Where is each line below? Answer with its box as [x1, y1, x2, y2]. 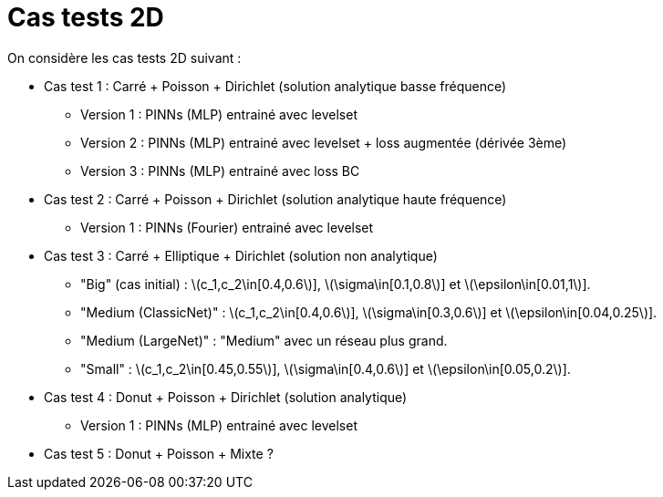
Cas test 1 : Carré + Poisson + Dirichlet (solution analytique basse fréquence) [44, 78, 507, 94]
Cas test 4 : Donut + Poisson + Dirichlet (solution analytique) [44, 388, 408, 405]
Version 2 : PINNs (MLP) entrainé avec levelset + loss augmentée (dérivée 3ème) [80, 134, 567, 150]
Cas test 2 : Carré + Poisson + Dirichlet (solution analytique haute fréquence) [44, 191, 507, 207]
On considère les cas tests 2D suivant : [7, 49, 242, 66]
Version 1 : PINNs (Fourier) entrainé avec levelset [80, 219, 374, 235]
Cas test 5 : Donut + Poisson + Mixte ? [44, 445, 274, 461]
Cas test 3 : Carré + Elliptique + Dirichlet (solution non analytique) [44, 247, 438, 264]
